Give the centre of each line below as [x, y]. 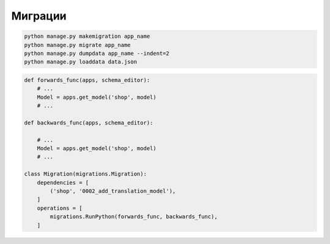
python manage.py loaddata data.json [81, 62]
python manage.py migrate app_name [77, 45]
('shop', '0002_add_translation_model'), [113, 191]
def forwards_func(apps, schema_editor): [87, 80]
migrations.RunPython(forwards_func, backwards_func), [134, 217]
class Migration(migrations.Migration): [85, 174]
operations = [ [60, 208]
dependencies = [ [63, 182]
